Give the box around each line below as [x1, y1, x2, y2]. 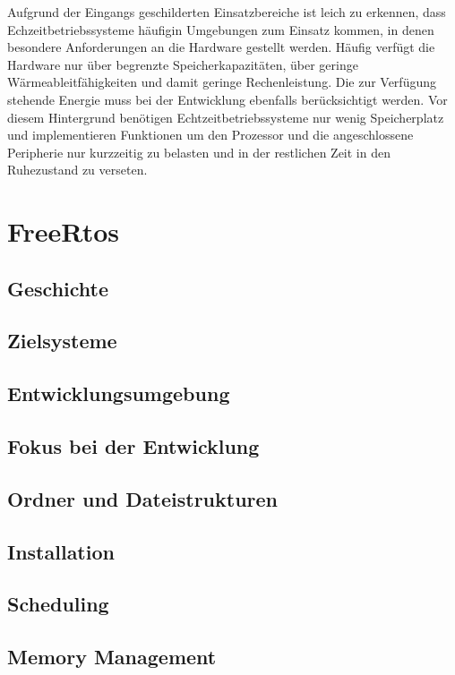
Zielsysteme [7, 327, 117, 355]
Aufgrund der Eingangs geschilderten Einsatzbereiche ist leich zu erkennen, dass [7, 3, 446, 21]
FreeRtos [7, 213, 119, 250]
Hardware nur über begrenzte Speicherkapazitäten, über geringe [7, 55, 358, 73]
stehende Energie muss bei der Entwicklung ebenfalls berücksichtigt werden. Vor [7, 90, 448, 108]
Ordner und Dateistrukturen [7, 484, 278, 512]
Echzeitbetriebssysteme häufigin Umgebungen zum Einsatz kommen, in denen [7, 20, 434, 38]
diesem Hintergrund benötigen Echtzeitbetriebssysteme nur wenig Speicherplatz [7, 107, 444, 126]
